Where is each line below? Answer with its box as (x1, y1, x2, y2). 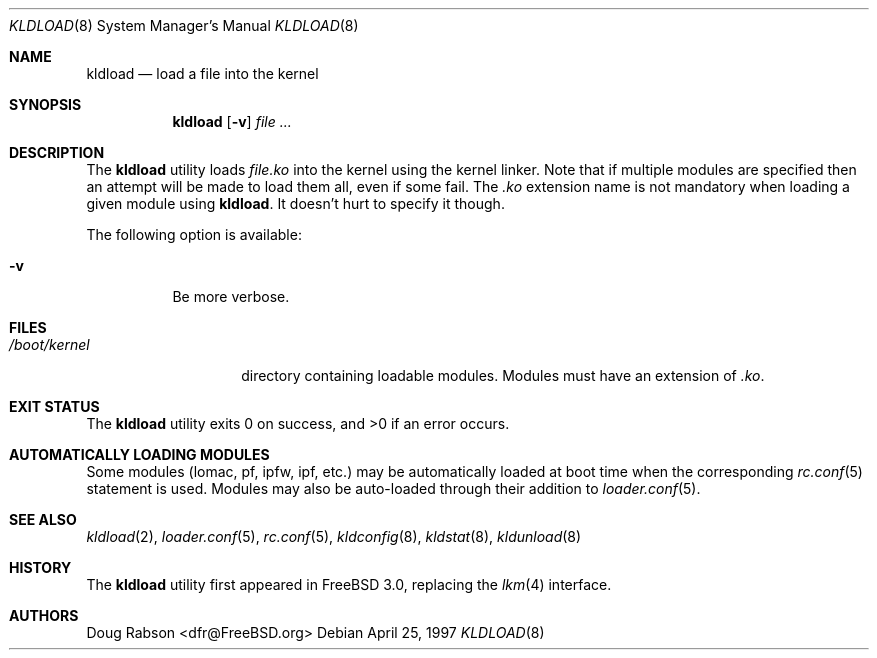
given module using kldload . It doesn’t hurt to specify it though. (86, 195, 505, 212)
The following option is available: (86, 226, 302, 243)
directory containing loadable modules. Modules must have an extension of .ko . (241, 367, 765, 384)
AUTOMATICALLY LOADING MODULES (9, 446, 270, 463)
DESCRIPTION (9, 144, 105, 161)
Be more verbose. (172, 288, 290, 305)
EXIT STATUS (9, 398, 100, 415)
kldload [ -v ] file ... (172, 113, 292, 130)
